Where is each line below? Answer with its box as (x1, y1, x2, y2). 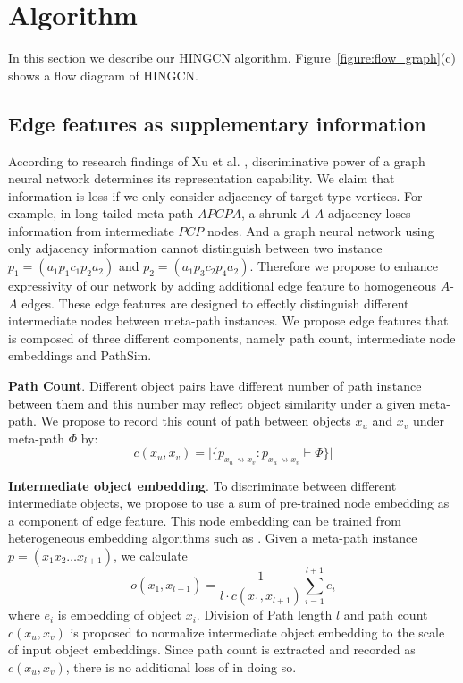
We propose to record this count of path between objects (40, 411, 351, 430)
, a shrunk (240, 204, 297, 223)
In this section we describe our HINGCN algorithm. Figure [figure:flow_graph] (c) (8, 48, 456, 67)
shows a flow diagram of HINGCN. (8, 65, 198, 84)
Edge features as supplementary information (8, 109, 426, 137)
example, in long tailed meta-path (8, 204, 194, 223)
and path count (343, 605, 428, 624)
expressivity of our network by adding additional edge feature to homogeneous (8, 276, 437, 295)
